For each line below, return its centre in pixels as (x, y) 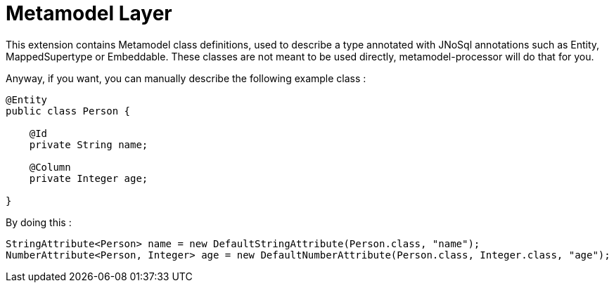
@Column (50, 167)
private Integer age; (89, 178)
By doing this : (39, 222)
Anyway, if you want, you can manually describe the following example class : (186, 78)
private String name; (89, 144)
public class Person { (68, 111)
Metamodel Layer (89, 13)
